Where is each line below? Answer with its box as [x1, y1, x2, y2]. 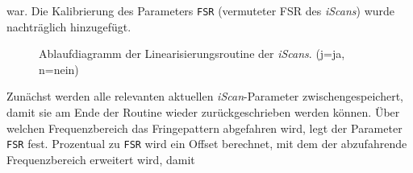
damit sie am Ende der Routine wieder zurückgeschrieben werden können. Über [6, 104, 400, 121]
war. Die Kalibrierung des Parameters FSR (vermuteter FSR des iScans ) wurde [6, 2, 395, 19]
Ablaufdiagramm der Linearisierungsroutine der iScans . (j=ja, [39, 45, 345, 62]
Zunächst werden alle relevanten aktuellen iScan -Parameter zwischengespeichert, [6, 88, 404, 105]
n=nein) [39, 60, 79, 77]
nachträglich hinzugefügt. [6, 18, 131, 35]
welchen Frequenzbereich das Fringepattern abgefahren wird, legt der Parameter [6, 119, 403, 136]
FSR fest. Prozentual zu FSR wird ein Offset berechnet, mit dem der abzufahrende [6, 135, 407, 152]
